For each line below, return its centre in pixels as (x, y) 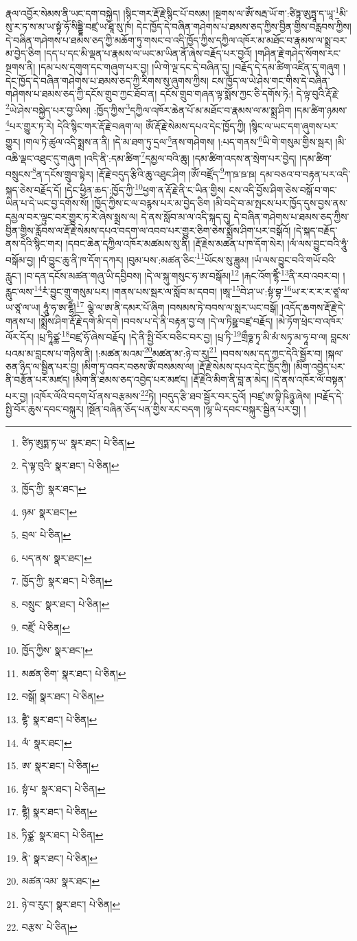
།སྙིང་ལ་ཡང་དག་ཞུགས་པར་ (293, 125)
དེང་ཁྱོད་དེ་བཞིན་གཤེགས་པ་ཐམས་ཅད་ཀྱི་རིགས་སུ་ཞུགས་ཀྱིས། (107, 80)
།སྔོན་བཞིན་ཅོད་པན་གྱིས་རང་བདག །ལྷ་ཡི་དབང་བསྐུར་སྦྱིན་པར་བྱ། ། (196, 409)
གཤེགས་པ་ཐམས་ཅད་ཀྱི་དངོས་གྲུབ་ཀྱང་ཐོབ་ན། (81, 94)
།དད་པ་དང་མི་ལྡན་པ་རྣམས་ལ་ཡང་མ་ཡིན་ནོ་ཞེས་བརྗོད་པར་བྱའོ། (148, 53)
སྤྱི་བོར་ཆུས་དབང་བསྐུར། (45, 409)
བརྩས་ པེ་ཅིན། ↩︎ (49, 927)
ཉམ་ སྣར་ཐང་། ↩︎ (49, 511)
